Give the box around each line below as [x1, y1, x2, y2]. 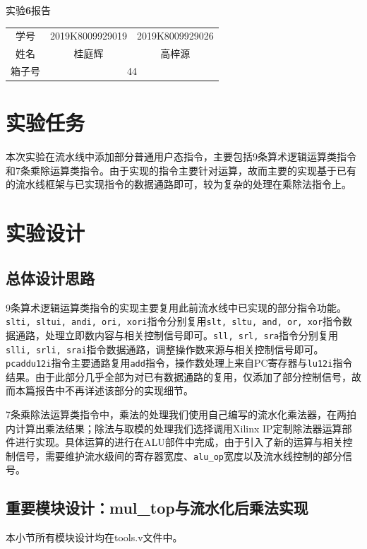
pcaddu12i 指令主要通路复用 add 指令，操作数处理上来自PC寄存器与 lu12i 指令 [6, 355, 353, 370]
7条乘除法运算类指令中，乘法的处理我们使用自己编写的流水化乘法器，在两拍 [6, 407, 356, 422]
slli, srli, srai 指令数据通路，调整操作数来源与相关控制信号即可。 [6, 341, 324, 356]
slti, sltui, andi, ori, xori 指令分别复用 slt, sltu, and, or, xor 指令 [6, 314, 343, 329]
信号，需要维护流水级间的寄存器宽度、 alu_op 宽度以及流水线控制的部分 [15, 448, 342, 463]
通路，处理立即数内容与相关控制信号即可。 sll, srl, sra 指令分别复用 [15, 327, 339, 342]
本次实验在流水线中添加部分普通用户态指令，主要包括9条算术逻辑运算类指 [6, 149, 347, 164]
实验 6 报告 [6, 3, 52, 17]
